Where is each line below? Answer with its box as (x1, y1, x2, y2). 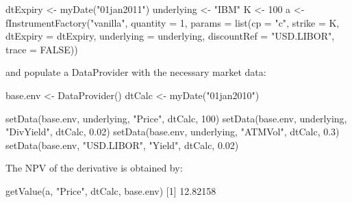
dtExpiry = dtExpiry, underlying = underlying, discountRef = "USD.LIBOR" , (5, 29, 335, 43)
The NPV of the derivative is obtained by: (5, 161, 183, 175)
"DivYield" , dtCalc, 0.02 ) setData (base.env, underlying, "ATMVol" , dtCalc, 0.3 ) (5, 124, 340, 139)
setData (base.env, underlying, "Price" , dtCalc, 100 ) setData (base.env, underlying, (5, 111, 347, 125)
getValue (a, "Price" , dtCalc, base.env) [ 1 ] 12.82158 (5, 183, 216, 198)
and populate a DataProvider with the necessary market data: (5, 65, 266, 79)
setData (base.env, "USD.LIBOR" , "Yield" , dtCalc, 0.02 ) (5, 137, 239, 152)
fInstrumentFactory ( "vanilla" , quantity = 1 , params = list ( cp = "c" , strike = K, (5, 15, 340, 29)
